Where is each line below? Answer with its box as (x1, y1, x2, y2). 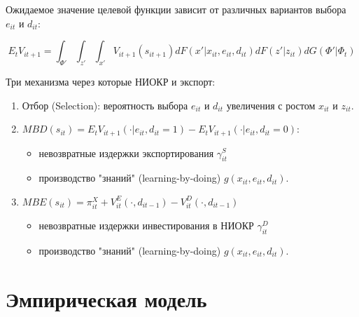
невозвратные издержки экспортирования (38, 145, 214, 160)
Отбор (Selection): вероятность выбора (22, 97, 188, 112)
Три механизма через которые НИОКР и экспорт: (6, 74, 216, 88)
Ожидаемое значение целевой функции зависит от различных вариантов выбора (6, 1, 346, 16)
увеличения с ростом (226, 97, 316, 112)
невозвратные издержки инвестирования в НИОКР (38, 218, 254, 233)
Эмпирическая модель (6, 284, 207, 313)
